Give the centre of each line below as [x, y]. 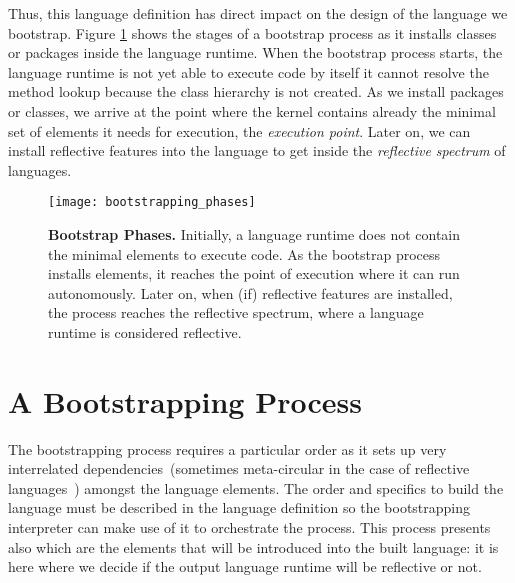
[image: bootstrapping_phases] [152, 202]
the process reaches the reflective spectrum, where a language [236, 312]
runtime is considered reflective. [145, 331]
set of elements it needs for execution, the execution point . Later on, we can [239, 130]
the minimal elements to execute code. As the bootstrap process [244, 253]
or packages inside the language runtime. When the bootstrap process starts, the [255, 52]
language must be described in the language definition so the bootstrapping [239, 507]
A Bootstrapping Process [185, 400]
